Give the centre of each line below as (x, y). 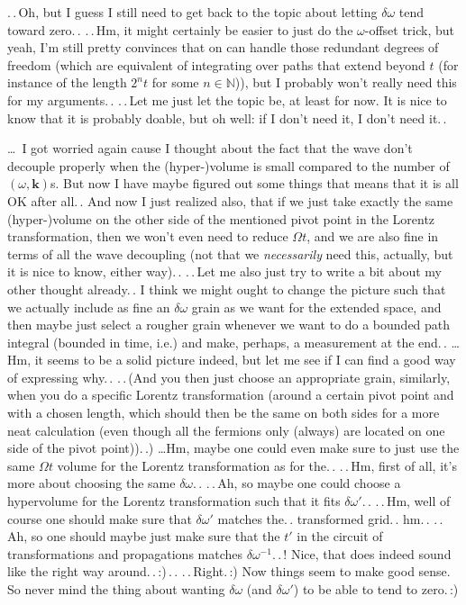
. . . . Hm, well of (406, 501)
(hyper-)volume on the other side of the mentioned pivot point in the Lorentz (221, 218)
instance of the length (67, 82)
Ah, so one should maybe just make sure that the (144, 536)
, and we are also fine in (373, 236)
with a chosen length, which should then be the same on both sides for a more (224, 413)
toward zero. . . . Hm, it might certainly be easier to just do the (180, 29)
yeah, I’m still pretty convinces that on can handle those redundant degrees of (223, 47)
